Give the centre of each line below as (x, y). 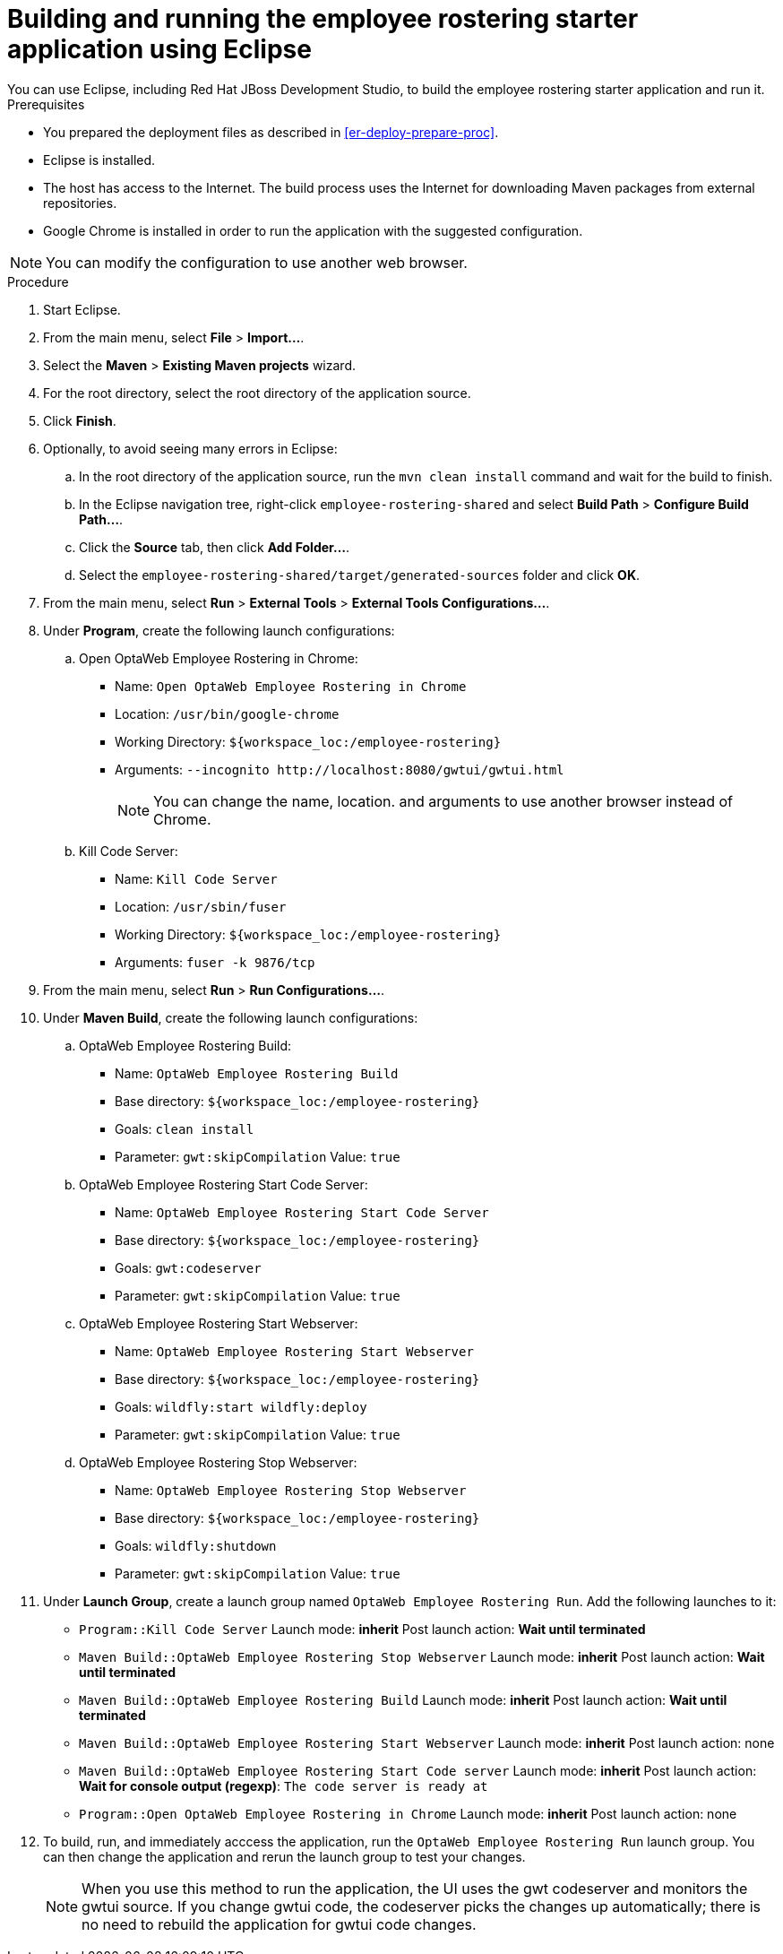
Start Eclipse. (82, 309)
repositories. (80, 203)
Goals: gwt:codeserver (188, 1267)
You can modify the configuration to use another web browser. (257, 262)
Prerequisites (46, 104)
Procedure (38, 281)
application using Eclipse (159, 49)
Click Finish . (80, 420)
